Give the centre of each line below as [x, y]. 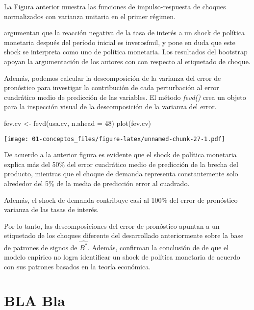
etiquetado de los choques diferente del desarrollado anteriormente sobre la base [124, 235]
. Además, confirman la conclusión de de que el [158, 247]
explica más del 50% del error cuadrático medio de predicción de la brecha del [121, 164]
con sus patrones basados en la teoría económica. [77, 266]
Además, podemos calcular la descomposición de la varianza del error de [113, 78]
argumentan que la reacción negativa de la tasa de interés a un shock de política [125, 33]
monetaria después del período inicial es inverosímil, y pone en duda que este [120, 42]
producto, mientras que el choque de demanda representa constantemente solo [121, 174]
